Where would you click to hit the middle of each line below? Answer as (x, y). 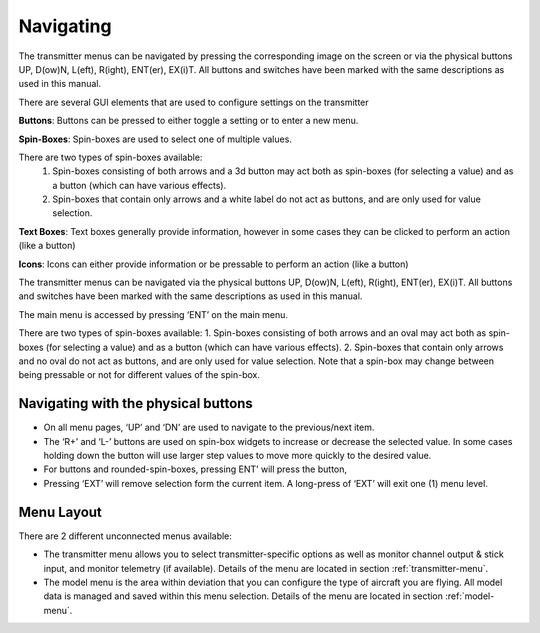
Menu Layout (60, 511)
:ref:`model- (470, 596)
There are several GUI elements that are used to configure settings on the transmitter (193, 102)
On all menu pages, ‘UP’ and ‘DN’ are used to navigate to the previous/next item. (209, 427)
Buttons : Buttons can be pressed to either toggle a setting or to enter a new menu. (188, 121)
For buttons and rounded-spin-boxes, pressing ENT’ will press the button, (195, 469)
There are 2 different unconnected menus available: (125, 536)
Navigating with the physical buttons (136, 403)
